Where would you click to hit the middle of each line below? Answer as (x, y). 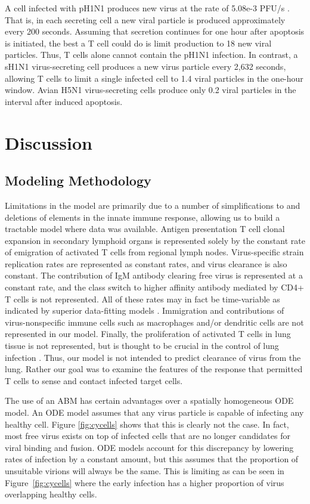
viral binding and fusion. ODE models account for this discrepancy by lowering (149, 447)
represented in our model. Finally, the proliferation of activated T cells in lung (148, 334)
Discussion (49, 142)
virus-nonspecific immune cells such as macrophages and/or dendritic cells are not (154, 322)
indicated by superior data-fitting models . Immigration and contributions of (145, 310)
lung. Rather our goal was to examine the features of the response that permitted (154, 369)
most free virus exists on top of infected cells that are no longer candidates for (148, 436)
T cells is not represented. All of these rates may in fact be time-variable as (142, 299)
